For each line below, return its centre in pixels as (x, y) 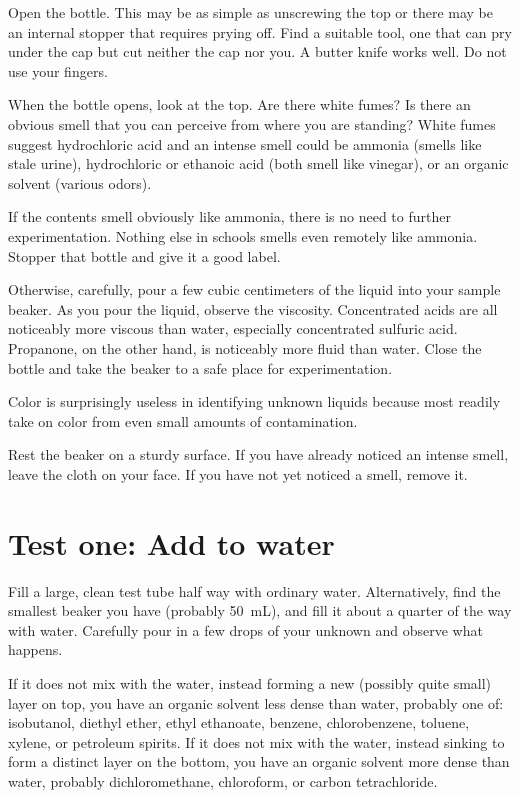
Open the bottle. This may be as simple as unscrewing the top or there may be (251, 12)
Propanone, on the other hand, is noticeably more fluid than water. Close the (245, 347)
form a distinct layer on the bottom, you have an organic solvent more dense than (259, 761)
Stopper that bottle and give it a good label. (144, 255)
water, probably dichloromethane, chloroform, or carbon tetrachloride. (223, 780)
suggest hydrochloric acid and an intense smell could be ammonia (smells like (245, 143)
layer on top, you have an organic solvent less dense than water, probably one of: (256, 702)
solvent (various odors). (80, 182)
